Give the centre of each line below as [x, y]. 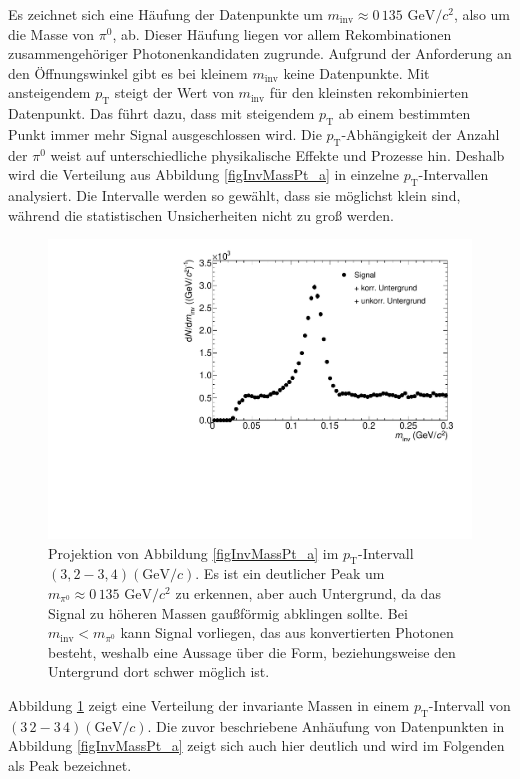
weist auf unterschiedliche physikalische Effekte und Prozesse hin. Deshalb [277, 154]
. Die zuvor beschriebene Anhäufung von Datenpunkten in [326, 725]
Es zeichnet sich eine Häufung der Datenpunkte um [165, 14]
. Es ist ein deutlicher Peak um [290, 573]
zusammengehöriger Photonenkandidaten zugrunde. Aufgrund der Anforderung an [260, 53]
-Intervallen [453, 174]
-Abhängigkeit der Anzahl [420, 133]
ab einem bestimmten [404, 113]
